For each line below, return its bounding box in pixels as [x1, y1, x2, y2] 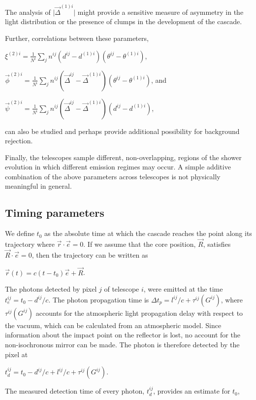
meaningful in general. [5, 181, 72, 191]
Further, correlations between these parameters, [5, 33, 149, 43]
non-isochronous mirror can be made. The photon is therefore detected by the [5, 339, 240, 350]
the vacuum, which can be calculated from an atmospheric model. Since [5, 320, 222, 330]
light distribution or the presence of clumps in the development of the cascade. [5, 16, 242, 27]
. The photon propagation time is [48, 294, 149, 304]
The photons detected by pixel [5, 284, 97, 294]
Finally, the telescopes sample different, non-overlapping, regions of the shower [5, 152, 242, 162]
